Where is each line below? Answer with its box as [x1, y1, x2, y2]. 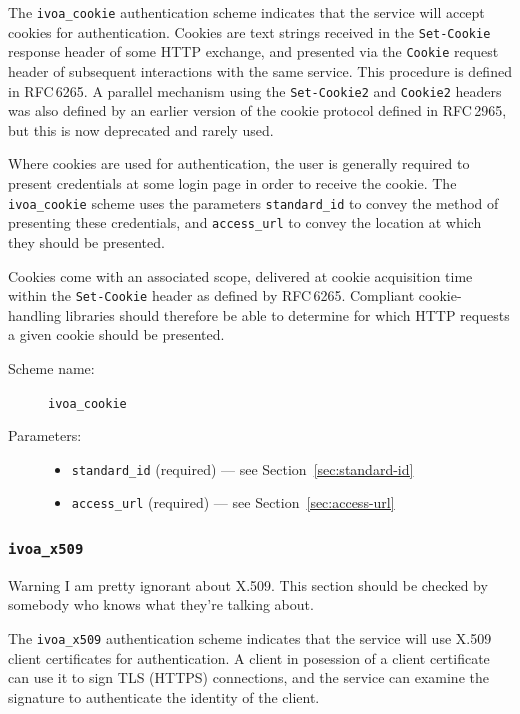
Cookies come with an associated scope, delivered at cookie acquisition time [8, 265, 473, 286]
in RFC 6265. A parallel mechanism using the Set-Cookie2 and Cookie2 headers [8, 80, 502, 101]
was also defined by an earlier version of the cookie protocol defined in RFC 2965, [8, 100, 507, 121]
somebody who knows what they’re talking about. [8, 594, 314, 615]
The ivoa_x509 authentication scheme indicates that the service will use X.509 [8, 628, 492, 649]
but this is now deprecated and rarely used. [8, 119, 274, 140]
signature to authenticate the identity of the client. [8, 686, 320, 707]
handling [8, 304, 61, 325]
